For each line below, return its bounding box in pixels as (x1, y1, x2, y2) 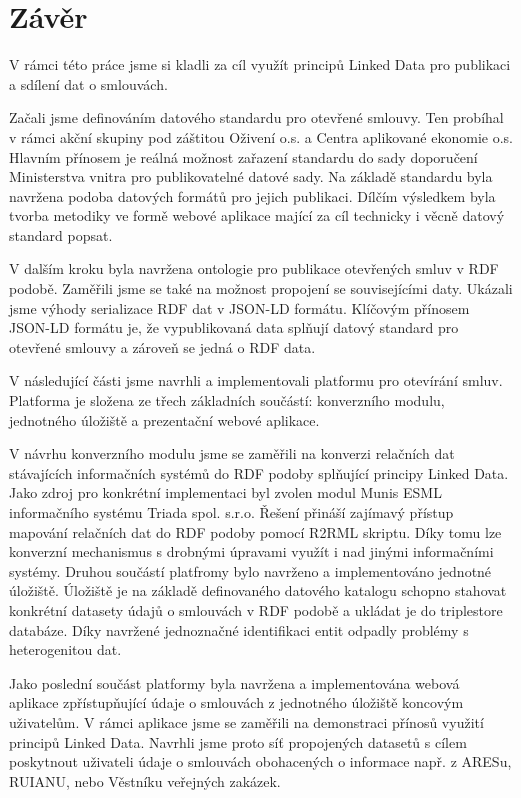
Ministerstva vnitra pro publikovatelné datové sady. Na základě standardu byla (9, 166, 493, 187)
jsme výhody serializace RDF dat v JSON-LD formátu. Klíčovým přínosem (9, 297, 470, 318)
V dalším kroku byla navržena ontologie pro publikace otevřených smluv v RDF (9, 258, 499, 279)
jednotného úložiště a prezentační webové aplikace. (9, 409, 320, 430)
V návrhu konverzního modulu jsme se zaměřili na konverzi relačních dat (9, 443, 455, 464)
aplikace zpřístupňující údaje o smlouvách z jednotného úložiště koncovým (9, 692, 464, 713)
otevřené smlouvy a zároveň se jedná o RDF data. (9, 336, 316, 357)
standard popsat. (9, 224, 113, 245)
